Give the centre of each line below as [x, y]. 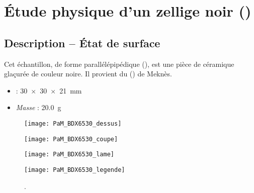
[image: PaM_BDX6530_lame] [69, 155]
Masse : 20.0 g [38, 107]
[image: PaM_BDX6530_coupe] [71, 139]
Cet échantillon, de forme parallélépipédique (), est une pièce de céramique [119, 64]
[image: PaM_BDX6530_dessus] [73, 123]
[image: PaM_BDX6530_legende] [75, 170]
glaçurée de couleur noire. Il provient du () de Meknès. [88, 74]
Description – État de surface [82, 42]
